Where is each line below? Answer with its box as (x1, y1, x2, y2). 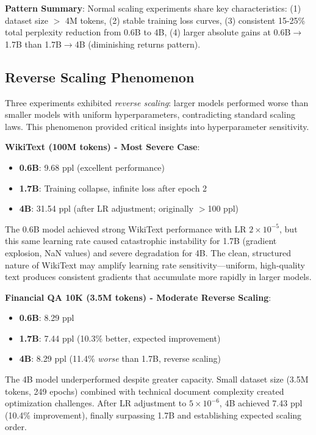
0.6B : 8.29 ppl (19, 311, 74, 324)
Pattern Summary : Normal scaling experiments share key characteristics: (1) (5, 2, 301, 14)
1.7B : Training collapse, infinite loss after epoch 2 (19, 181, 207, 194)
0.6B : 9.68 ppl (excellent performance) (19, 160, 165, 173)
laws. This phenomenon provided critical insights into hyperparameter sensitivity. (5, 120, 309, 132)
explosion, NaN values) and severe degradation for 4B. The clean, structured (5, 246, 291, 259)
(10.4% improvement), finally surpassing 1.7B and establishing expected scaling (5, 408, 302, 421)
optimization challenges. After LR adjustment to (5, 397, 187, 409)
